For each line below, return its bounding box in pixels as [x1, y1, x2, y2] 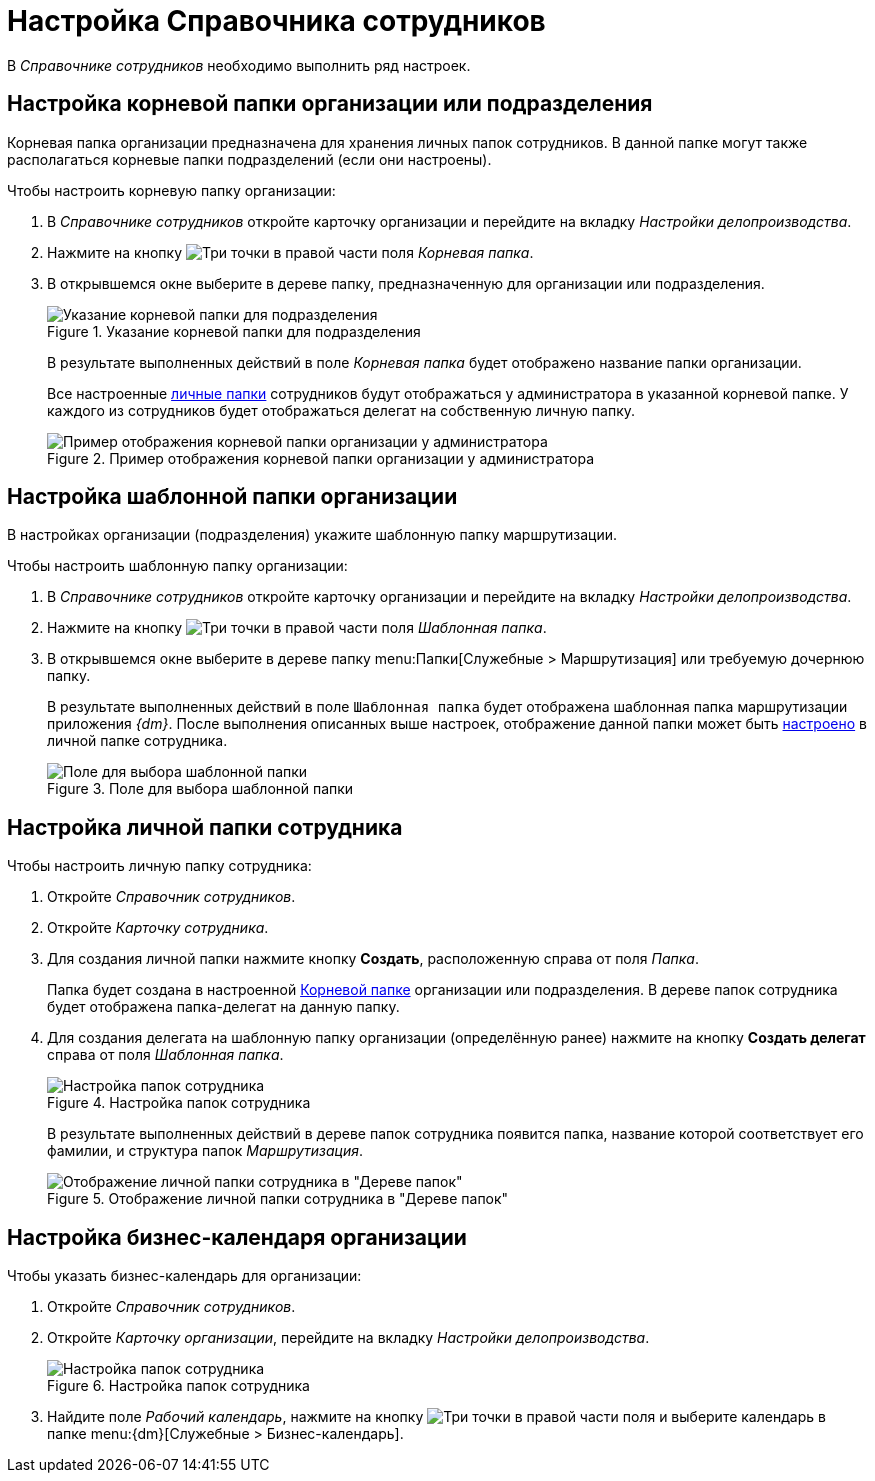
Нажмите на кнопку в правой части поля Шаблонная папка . [47, 619, 547, 637]
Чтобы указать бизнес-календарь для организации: [7, 1267, 362, 1285]
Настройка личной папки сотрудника [7, 814, 403, 840]
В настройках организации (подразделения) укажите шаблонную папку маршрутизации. [7, 526, 618, 544]
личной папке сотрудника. [47, 732, 228, 750]
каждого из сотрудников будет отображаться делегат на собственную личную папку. [47, 401, 636, 419]
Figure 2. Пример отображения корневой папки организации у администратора [47, 449, 594, 467]
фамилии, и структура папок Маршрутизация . [47, 1142, 363, 1160]
